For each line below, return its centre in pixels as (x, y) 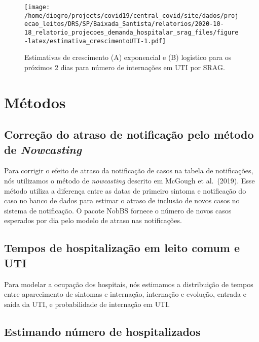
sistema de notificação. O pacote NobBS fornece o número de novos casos (118, 210)
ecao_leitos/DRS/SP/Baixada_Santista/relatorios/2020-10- (124, 24)
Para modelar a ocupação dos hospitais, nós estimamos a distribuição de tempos (129, 284)
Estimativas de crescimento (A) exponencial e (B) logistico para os (128, 57)
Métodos (35, 102)
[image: (37, 7)
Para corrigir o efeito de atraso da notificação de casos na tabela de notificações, (129, 170)
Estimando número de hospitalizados (102, 331)
